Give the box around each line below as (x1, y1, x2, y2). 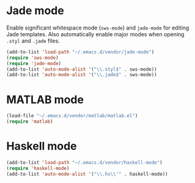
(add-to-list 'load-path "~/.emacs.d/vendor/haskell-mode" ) (6, 159, 163, 166)
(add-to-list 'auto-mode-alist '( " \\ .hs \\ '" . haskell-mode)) (6, 171, 168, 177)
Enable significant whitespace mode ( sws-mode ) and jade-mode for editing (6, 24, 189, 31)
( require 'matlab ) (6, 119, 53, 125)
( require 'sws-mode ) (6, 55, 59, 61)
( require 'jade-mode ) (6, 60, 62, 66)
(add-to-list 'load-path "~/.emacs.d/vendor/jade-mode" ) (6, 49, 155, 55)
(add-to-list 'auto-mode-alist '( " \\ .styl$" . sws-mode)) (6, 66, 157, 72)
